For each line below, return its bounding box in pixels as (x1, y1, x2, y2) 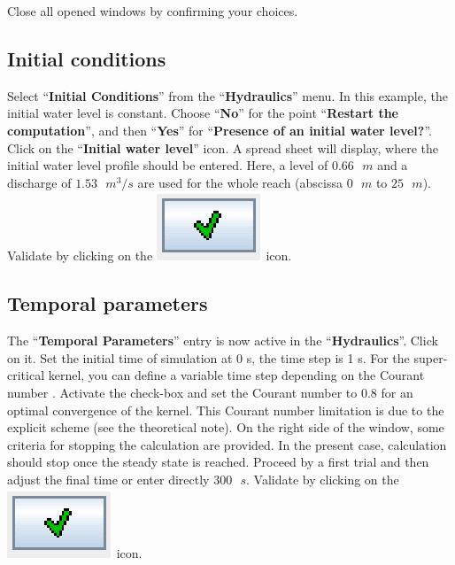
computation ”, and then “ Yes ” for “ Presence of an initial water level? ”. (7, 120, 432, 139)
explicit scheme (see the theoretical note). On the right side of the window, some (7, 418, 444, 437)
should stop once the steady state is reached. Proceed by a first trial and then (7, 453, 429, 471)
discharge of (7, 173, 72, 191)
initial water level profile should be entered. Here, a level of (7, 156, 328, 174)
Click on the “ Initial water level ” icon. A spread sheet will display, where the (7, 138, 439, 157)
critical (7, 366, 45, 384)
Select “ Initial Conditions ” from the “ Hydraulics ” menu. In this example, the (7, 86, 448, 104)
